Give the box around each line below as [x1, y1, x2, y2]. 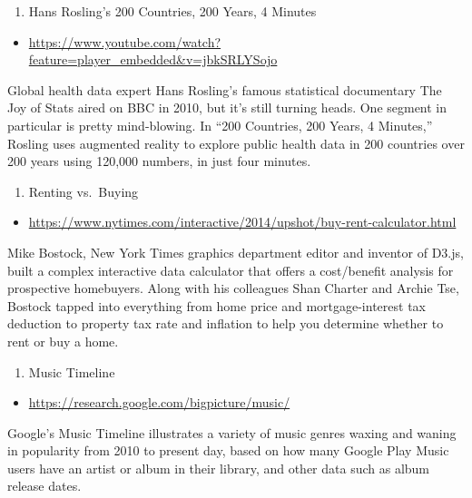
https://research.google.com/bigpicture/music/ [28, 393, 290, 412]
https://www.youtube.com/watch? [28, 32, 221, 51]
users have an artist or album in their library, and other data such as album [7, 458, 430, 477]
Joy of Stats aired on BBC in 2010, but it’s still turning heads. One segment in [7, 98, 447, 117]
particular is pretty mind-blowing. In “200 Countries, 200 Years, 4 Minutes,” [7, 115, 433, 134]
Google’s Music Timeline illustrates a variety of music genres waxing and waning [7, 423, 457, 442]
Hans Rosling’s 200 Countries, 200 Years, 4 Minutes [28, 2, 317, 20]
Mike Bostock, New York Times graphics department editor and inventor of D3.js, [7, 242, 464, 261]
